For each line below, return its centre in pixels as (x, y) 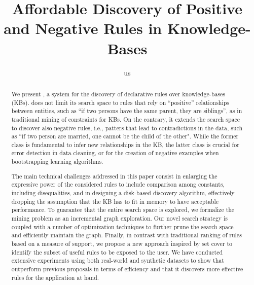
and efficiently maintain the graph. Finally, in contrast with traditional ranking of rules (126, 235)
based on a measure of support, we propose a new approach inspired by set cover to (122, 243)
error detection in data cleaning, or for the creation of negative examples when (115, 153)
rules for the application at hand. (55, 277)
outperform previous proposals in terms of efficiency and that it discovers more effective (127, 269)
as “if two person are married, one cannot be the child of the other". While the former (125, 136)
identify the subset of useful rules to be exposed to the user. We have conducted (117, 252)
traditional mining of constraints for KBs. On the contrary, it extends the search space (126, 119)
